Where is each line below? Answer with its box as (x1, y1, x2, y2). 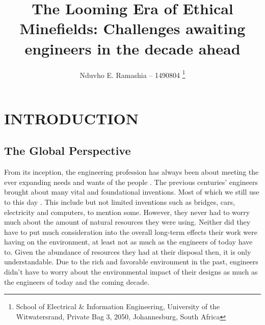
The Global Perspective (4, 143, 131, 158)
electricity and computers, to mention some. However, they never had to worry (4, 206, 250, 217)
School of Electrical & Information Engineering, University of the (16, 301, 220, 312)
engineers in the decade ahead (24, 38, 241, 59)
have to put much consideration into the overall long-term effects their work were (4, 226, 257, 237)
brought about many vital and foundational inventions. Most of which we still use (4, 186, 259, 197)
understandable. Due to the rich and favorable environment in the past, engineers (4, 256, 258, 267)
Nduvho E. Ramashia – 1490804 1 (79, 68, 185, 80)
